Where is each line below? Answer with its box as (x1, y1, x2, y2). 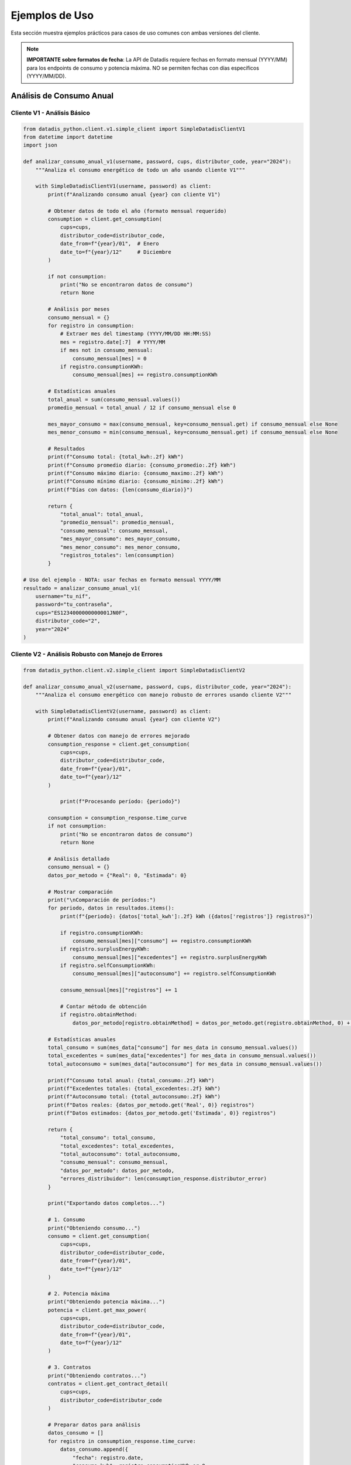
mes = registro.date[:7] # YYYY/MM (60, 339, 166, 345)
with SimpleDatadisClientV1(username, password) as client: (35, 183, 212, 190)
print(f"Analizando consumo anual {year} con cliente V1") (47, 191, 221, 197)
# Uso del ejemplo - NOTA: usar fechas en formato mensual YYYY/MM (23, 577, 221, 583)
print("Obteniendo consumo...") (47, 1225, 140, 1231)
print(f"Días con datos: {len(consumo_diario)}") (47, 486, 193, 493)
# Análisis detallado (47, 856, 110, 863)
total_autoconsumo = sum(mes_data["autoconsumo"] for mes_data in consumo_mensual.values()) (47, 1061, 323, 1067)
